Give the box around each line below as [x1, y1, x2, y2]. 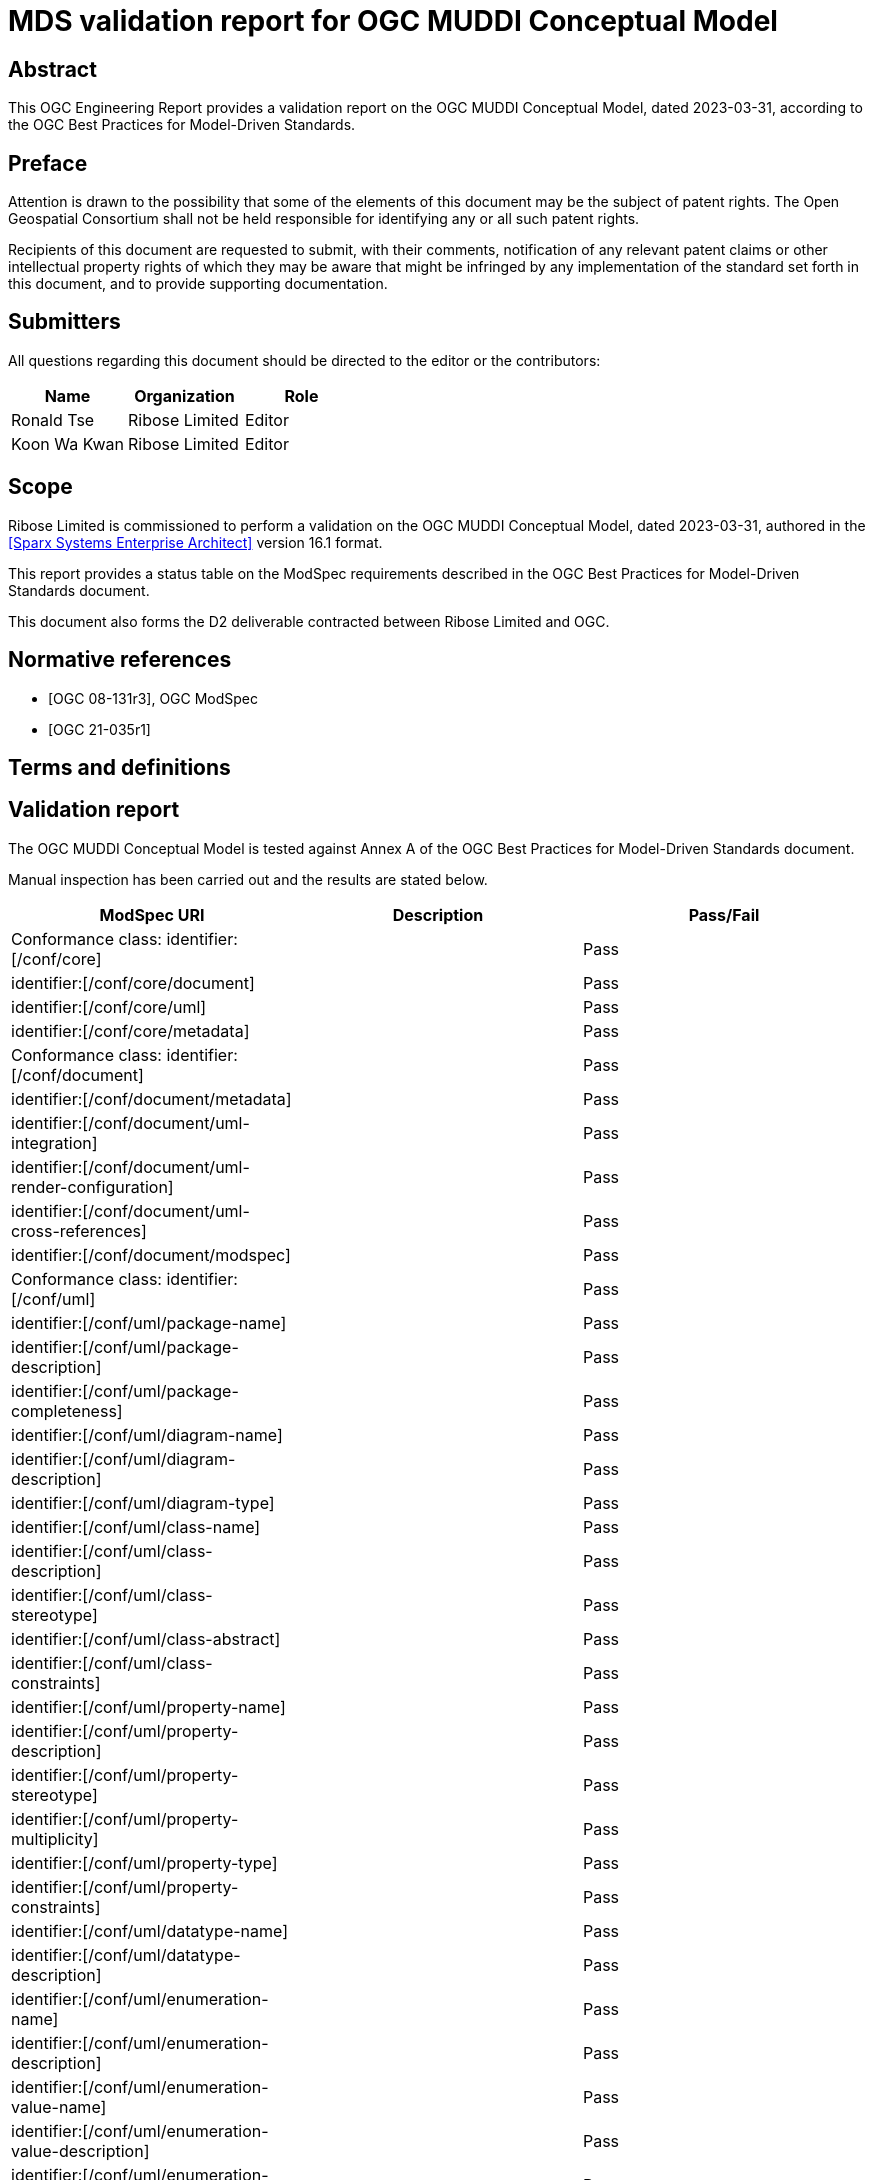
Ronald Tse [11, 409, 95, 430]
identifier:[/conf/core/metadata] [11, 1020, 250, 1041]
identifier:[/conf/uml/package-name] [11, 1312, 287, 1333]
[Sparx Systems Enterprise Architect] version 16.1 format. [8, 533, 383, 551]
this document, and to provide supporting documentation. [8, 275, 388, 293]
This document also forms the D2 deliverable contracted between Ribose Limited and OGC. [8, 612, 610, 630]
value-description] [11, 2140, 150, 2161]
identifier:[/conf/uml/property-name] [11, 1696, 286, 1717]
